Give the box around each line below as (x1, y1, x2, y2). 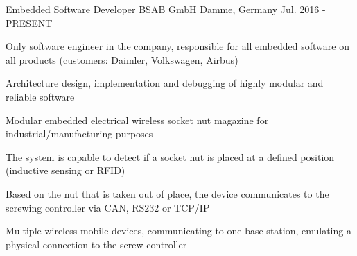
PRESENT (6, 15, 53, 30)
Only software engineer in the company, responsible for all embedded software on (6, 39, 349, 53)
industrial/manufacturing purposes (6, 126, 153, 141)
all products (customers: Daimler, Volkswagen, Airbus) (6, 52, 238, 67)
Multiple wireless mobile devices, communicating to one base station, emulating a (6, 223, 351, 238)
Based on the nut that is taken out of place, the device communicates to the (6, 186, 329, 200)
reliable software (6, 89, 75, 103)
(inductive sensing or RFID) (6, 163, 125, 178)
